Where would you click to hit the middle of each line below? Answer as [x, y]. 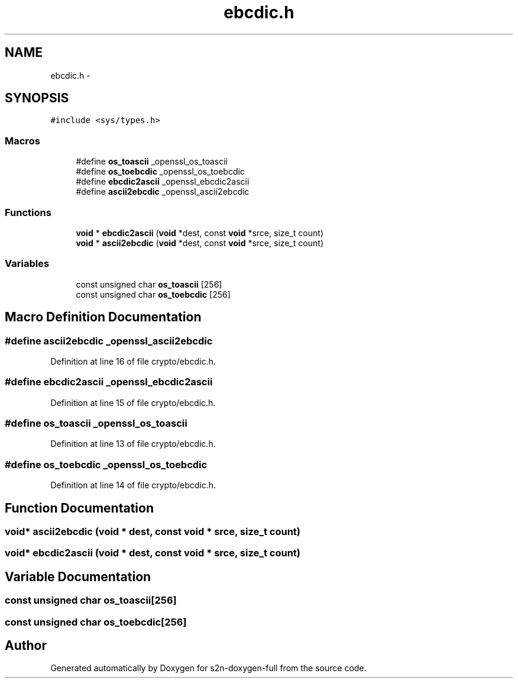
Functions [28, 212]
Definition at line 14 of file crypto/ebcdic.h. [133, 485]
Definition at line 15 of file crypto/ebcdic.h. [133, 402]
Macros [22, 141]
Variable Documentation [78, 576]
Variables [27, 264]
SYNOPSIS [37, 98]
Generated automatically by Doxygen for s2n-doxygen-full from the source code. [208, 668]
